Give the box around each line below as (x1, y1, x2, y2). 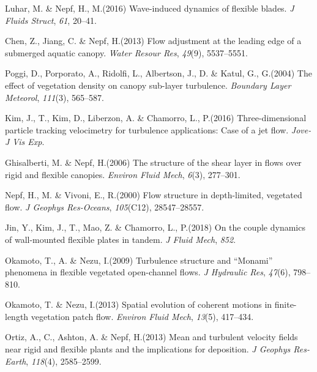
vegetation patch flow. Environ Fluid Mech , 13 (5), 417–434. (31, 310, 254, 322)
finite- (274, 298, 297, 311)
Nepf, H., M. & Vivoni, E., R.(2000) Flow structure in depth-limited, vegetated (5, 188, 302, 201)
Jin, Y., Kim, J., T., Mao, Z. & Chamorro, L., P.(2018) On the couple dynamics (5, 221, 305, 234)
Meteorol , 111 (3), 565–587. (5, 91, 104, 103)
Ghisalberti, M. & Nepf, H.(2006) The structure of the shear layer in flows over (5, 155, 302, 168)
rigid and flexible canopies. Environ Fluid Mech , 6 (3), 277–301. (5, 168, 241, 180)
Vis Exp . (12, 135, 45, 148)
